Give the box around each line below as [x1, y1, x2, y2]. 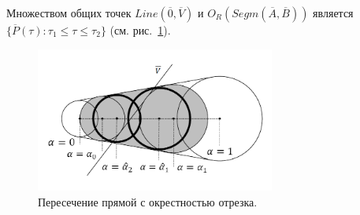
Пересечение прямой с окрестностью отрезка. [38, 193, 258, 210]
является [313, 5, 354, 20]
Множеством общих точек [6, 5, 132, 20]
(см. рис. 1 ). [109, 22, 171, 38]
